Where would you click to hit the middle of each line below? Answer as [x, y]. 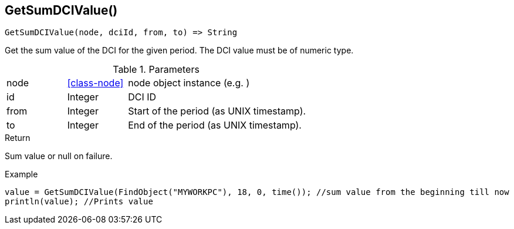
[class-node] [95, 83]
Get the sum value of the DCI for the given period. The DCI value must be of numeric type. [179, 50]
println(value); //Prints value [79, 202]
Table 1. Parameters [156, 70]
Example [21, 174]
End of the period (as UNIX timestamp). [215, 125]
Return [18, 138]
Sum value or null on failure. [59, 156]
